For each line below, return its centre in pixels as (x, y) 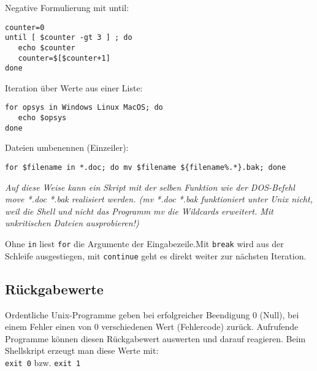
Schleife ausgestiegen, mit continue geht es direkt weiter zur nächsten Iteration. (156, 255)
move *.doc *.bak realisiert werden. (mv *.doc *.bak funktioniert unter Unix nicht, (159, 199)
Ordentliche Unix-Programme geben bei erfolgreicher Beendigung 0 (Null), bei (152, 314)
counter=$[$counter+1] (64, 58)
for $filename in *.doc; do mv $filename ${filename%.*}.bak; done (146, 168)
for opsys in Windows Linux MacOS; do (84, 108)
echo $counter (47, 48)
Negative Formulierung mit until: (67, 7)
